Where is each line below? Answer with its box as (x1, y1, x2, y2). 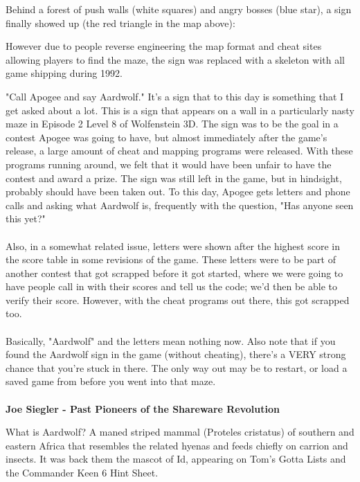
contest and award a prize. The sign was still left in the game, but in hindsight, (6, 170, 342, 185)
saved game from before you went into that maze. (6, 374, 216, 389)
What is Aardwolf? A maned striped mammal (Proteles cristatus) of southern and (6, 425, 354, 439)
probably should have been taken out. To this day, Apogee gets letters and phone (6, 184, 350, 199)
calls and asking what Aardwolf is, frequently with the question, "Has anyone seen (6, 197, 354, 212)
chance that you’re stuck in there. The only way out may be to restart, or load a (6, 360, 348, 375)
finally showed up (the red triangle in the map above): (6, 15, 235, 30)
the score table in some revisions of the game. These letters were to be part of (6, 252, 336, 267)
